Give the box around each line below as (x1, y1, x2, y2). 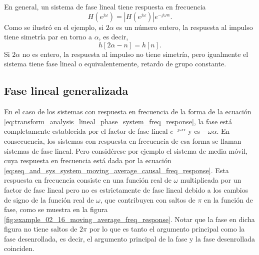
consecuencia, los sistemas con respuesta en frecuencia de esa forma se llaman (4, 135, 241, 146)
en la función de (204, 194, 253, 205)
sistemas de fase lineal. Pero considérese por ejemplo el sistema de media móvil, (4, 145, 247, 156)
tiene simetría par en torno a (4, 31, 92, 42)
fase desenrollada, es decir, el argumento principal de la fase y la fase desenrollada (4, 233, 255, 244)
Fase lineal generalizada (4, 83, 128, 98)
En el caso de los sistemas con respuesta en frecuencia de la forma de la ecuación (4, 106, 251, 117)
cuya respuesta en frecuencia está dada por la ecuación (4, 155, 171, 166)
